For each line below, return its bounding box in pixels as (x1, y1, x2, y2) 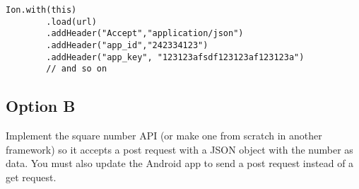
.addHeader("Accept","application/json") (46, 28, 244, 39)
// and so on (46, 64, 107, 74)
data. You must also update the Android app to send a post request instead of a (6, 156, 354, 171)
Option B (6, 95, 76, 117)
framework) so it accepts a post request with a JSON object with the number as (6, 142, 353, 156)
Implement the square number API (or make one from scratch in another (6, 128, 322, 143)
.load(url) (46, 16, 97, 27)
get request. (6, 169, 57, 184)
